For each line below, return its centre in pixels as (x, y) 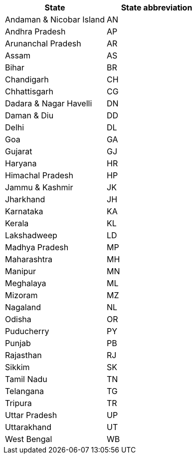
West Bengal (29, 439)
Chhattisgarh (29, 91)
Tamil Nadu (26, 379)
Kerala (17, 223)
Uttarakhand (28, 427)
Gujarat (19, 151)
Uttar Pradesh (31, 415)
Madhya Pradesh (37, 247)
